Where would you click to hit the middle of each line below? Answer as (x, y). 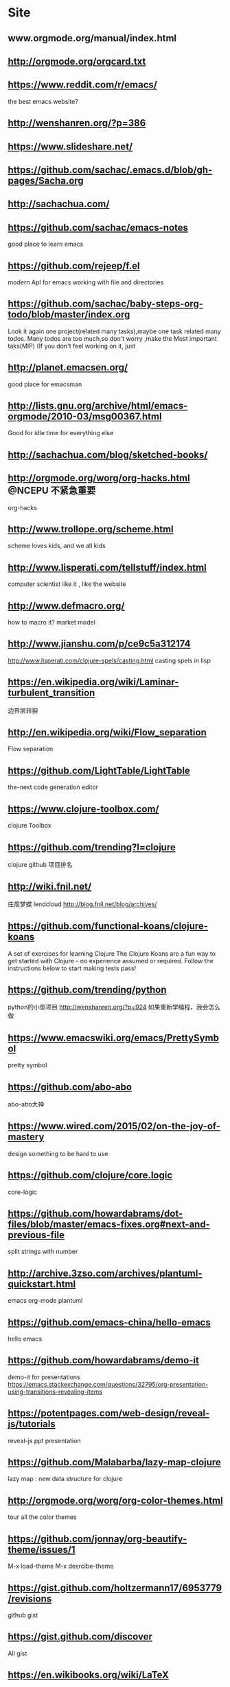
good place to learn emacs (46, 244)
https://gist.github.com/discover (80, 1637)
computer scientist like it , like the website (67, 584)
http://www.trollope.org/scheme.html (91, 529)
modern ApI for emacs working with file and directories (86, 282)
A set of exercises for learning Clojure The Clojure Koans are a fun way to (112, 953)
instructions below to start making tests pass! (72, 968)
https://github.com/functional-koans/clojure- (108, 926)
